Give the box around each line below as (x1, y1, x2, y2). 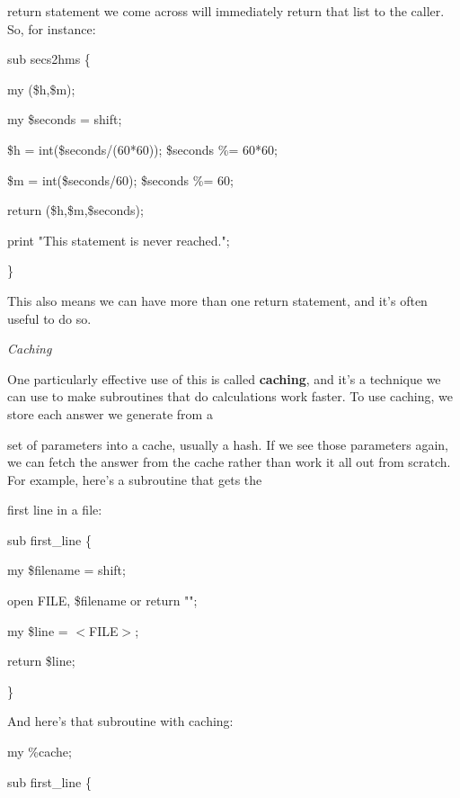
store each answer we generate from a (7, 404, 213, 423)
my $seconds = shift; (7, 110, 122, 129)
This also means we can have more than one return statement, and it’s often (7, 291, 428, 309)
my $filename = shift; (7, 560, 126, 579)
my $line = (7, 621, 68, 640)
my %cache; (7, 742, 72, 761)
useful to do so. (7, 309, 92, 327)
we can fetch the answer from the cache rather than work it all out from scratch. (7, 453, 451, 471)
